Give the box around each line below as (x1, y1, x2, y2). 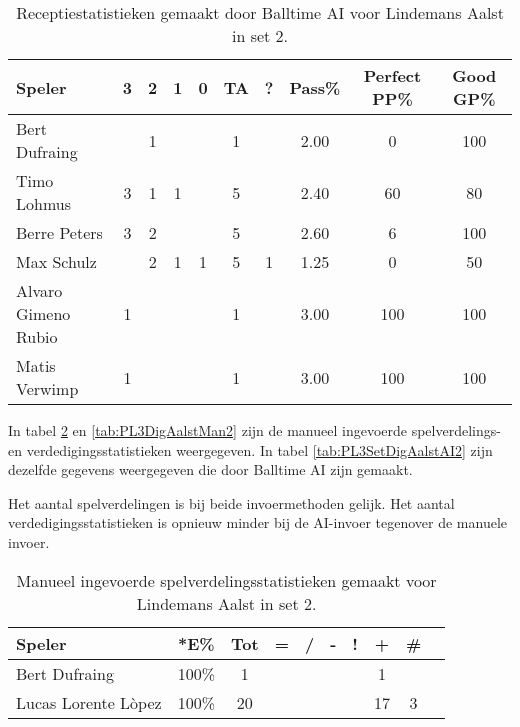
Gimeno (16, 302, 71, 325)
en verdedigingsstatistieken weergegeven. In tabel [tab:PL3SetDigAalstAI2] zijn (8, 439, 493, 460)
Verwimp (16, 377, 79, 400)
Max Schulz (16, 250, 97, 273)
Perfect (363, 64, 422, 87)
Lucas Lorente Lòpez (16, 690, 162, 714)
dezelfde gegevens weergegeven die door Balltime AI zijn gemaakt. (8, 459, 413, 480)
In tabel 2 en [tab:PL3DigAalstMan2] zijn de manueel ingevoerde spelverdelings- (8, 420, 501, 440)
